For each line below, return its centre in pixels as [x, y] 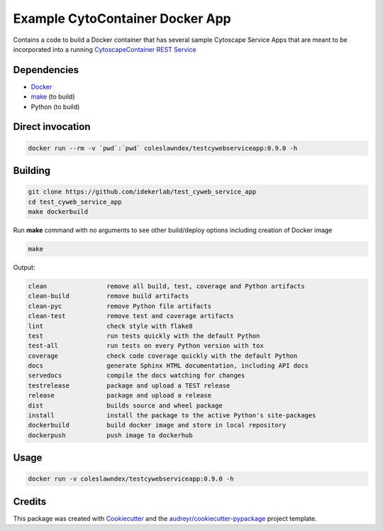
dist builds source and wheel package [125, 405]
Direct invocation [52, 127]
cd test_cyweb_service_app [75, 202]
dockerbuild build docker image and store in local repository [157, 425]
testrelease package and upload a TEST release [129, 385]
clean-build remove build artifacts [109, 296]
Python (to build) [55, 106]
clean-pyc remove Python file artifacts [120, 306]
